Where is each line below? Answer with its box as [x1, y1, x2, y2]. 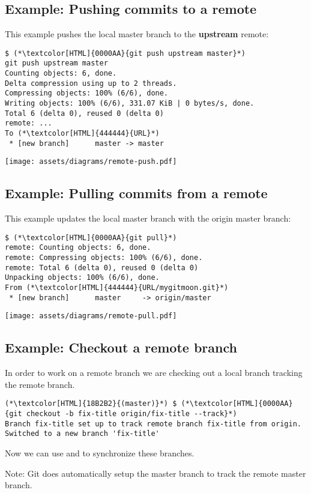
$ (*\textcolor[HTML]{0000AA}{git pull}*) [5, 233, 177, 242]
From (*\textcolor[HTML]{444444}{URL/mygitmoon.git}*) [5, 283, 229, 292]
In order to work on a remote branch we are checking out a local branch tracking [5, 366, 303, 379]
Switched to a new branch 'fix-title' [5, 429, 160, 438]
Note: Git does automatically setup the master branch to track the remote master [5, 467, 306, 479]
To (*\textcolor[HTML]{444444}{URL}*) [5, 129, 160, 138]
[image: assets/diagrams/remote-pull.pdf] [5, 312, 177, 321]
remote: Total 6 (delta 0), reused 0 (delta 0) [5, 263, 199, 272]
